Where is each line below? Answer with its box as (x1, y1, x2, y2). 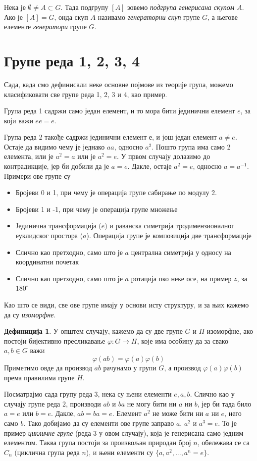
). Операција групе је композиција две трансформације (86, 230, 252, 241)
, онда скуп (54, 11, 88, 22)
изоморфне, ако (206, 326, 253, 336)
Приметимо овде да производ (4, 362, 92, 372)
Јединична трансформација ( (15, 220, 102, 231)
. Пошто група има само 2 (152, 141, 231, 152)
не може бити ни (153, 408, 204, 418)
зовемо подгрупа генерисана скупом (127, 2, 235, 12)
